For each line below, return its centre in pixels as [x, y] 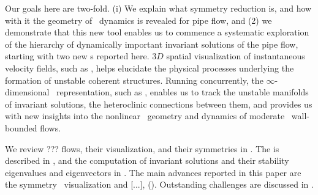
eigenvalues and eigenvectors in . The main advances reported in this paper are [153, 172]
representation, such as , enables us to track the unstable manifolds [183, 92]
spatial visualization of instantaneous [236, 56]
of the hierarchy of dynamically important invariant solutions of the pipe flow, [152, 44]
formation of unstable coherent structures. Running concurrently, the [134, 80]
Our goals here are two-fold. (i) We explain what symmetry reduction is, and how [158, 8]
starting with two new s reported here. [77, 56]
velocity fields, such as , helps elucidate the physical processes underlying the [150, 68]
